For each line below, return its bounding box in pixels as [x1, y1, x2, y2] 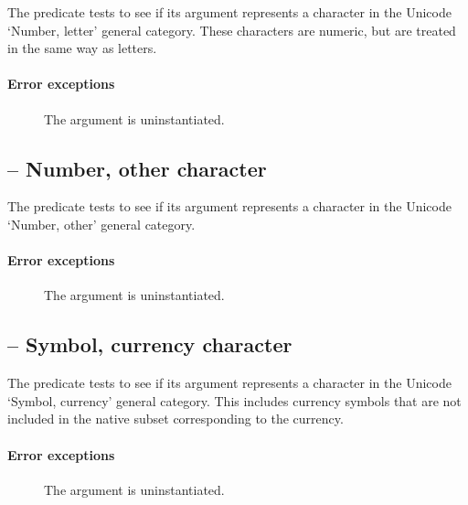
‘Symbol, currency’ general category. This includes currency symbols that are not [7, 391, 462, 410]
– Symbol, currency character [7, 330, 292, 359]
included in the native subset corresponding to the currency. [7, 409, 344, 428]
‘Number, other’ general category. [7, 214, 196, 233]
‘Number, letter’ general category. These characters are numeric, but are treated [7, 20, 456, 39]
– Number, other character [7, 154, 267, 182]
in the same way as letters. [7, 38, 157, 58]
